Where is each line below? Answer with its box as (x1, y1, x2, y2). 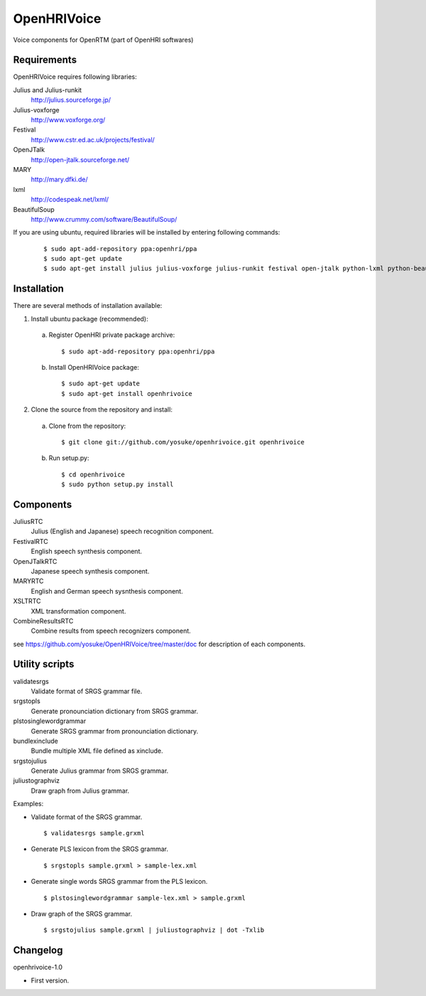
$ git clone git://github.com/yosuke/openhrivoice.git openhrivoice (61, 438, 305, 446)
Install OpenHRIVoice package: (48, 363, 140, 371)
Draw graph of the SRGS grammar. (31, 910, 133, 918)
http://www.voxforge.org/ (31, 116, 106, 124)
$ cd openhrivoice (61, 470, 126, 478)
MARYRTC (13, 577, 44, 586)
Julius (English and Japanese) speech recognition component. (31, 527, 214, 536)
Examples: (13, 800, 44, 808)
